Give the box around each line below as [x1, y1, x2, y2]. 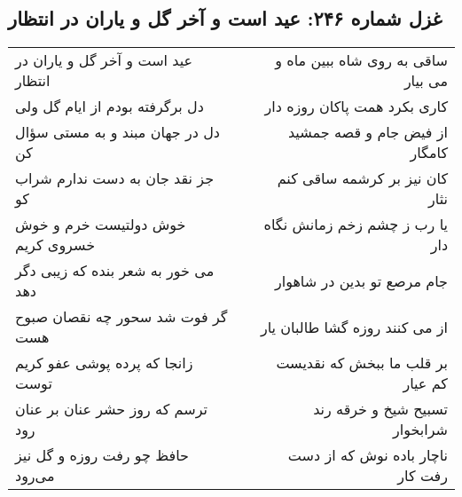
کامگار [410, 142, 448, 163]
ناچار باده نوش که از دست [287, 445, 448, 466]
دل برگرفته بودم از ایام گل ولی [15, 96, 204, 117]
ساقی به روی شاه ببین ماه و [275, 50, 448, 71]
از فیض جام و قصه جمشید [287, 122, 448, 143]
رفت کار [397, 465, 448, 486]
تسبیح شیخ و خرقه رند [313, 398, 448, 420]
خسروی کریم [15, 234, 96, 256]
